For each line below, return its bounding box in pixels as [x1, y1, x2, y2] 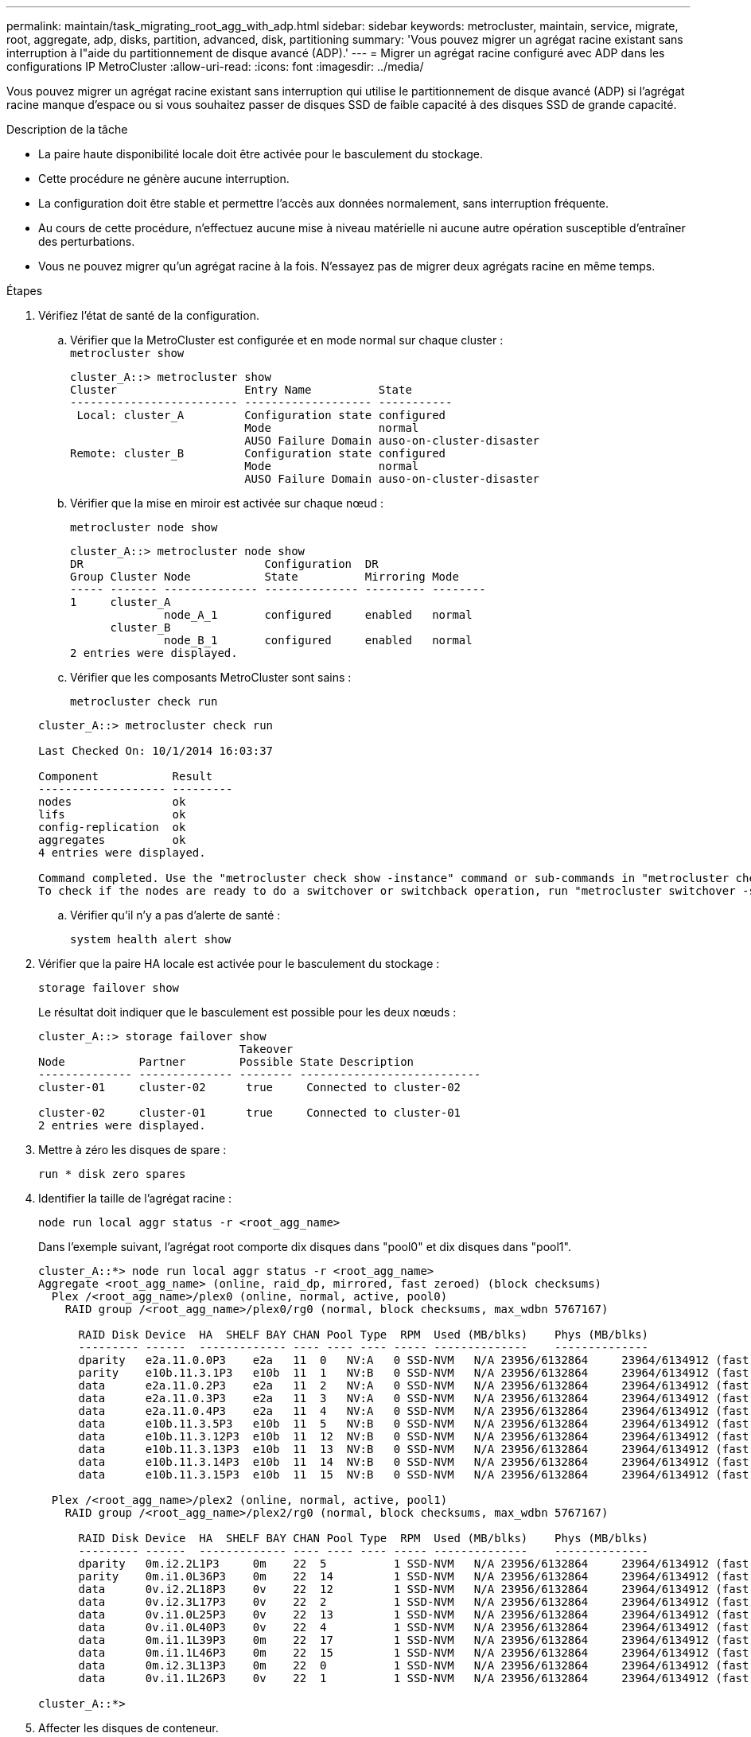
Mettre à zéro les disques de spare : [38, 1143, 227, 1156]
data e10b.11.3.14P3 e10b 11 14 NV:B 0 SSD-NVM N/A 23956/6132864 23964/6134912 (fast [78, 1455, 749, 1468]
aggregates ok [38, 834, 186, 846]
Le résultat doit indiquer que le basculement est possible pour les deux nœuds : [38, 1005, 457, 1019]
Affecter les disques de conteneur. [38, 1721, 219, 1735]
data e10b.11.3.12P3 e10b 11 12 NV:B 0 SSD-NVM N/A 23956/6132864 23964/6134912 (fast [78, 1430, 749, 1443]
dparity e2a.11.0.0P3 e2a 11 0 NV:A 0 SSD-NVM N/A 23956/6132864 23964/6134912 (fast [78, 1354, 749, 1366]
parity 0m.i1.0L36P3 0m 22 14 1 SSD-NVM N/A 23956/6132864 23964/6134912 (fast [78, 1570, 749, 1583]
